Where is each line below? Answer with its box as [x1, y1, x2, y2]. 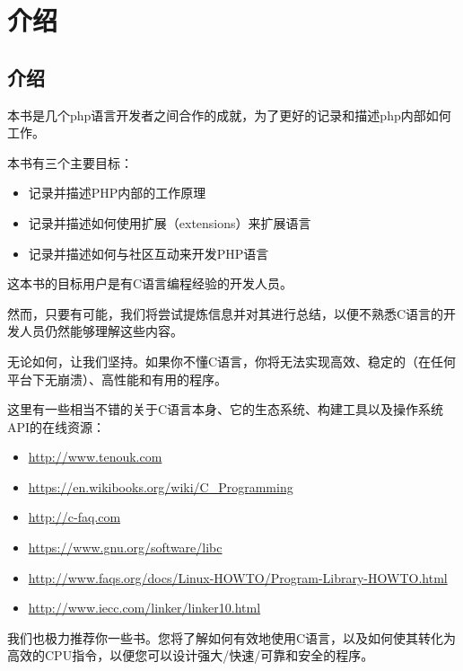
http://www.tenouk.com [28, 447, 162, 466]
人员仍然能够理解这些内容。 [19, 322, 183, 340]
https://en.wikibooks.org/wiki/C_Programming [28, 477, 293, 496]
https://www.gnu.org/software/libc [28, 538, 223, 557]
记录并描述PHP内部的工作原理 [28, 183, 206, 202]
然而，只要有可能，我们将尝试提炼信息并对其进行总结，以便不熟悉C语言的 [7, 304, 444, 322]
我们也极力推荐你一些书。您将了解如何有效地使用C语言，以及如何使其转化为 [7, 628, 457, 647]
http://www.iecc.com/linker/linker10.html [28, 598, 261, 617]
